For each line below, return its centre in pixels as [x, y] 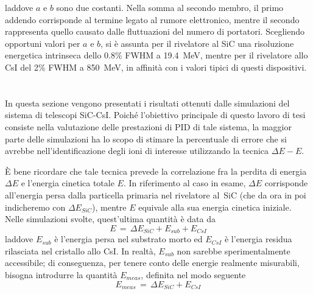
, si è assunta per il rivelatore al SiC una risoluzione [197, 43]
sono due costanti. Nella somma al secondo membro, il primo [170, 7]
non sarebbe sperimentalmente [234, 250]
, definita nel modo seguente [193, 274]
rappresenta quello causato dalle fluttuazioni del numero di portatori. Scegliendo [155, 31]
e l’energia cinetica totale [68, 183]
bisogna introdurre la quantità [61, 274]
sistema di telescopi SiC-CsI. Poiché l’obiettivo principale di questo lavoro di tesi [155, 115]
